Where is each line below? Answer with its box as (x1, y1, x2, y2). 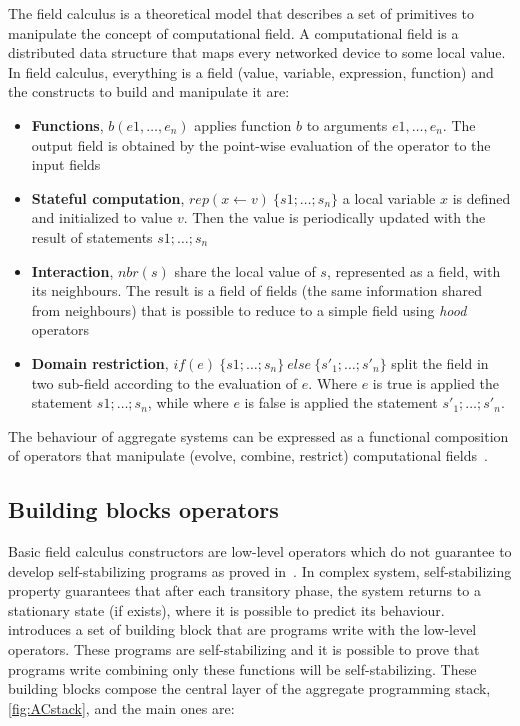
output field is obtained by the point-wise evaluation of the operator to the (31, 134, 491, 155)
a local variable (342, 187, 436, 208)
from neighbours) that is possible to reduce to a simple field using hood (31, 299, 467, 320)
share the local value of (174, 260, 316, 281)
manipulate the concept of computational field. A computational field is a (8, 22, 459, 43)
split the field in (391, 352, 489, 373)
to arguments (306, 114, 388, 135)
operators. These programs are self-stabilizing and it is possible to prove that (8, 639, 480, 660)
